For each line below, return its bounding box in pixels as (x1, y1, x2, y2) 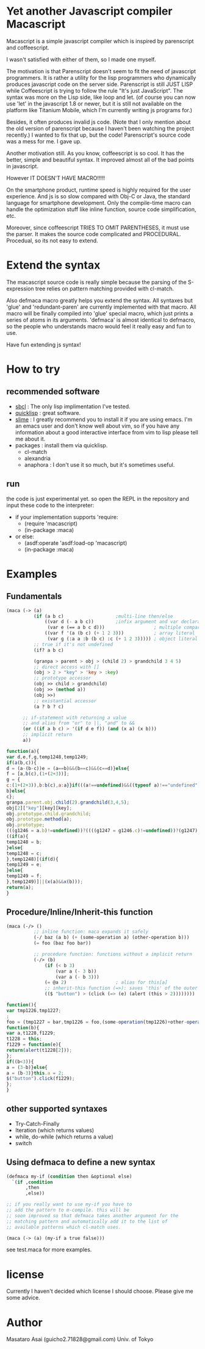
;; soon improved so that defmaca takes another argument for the (6, 1212, 179, 1218)
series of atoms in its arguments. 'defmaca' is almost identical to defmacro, (6, 316, 196, 323)
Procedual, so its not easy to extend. (6, 237, 99, 244)
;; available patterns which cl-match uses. (6, 1224, 121, 1230)
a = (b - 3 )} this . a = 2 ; (6, 1070, 64, 1076)
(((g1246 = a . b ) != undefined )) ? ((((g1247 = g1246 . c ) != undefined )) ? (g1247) (6, 828, 198, 834)
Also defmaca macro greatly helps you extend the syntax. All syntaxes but (6, 297, 193, 304)
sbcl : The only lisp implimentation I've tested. (15, 403, 131, 410)
